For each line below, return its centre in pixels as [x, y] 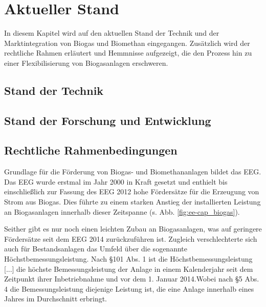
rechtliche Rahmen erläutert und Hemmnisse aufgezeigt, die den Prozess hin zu [128, 53]
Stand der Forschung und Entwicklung [108, 120]
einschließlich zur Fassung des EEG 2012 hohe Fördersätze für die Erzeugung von [132, 191]
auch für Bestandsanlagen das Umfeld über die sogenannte [96, 249]
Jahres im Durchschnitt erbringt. [56, 299]
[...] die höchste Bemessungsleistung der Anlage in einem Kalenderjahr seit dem [129, 268]
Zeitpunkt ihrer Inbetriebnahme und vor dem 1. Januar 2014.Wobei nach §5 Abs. [132, 279]
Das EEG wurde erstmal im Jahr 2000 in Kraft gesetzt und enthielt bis [116, 181]
